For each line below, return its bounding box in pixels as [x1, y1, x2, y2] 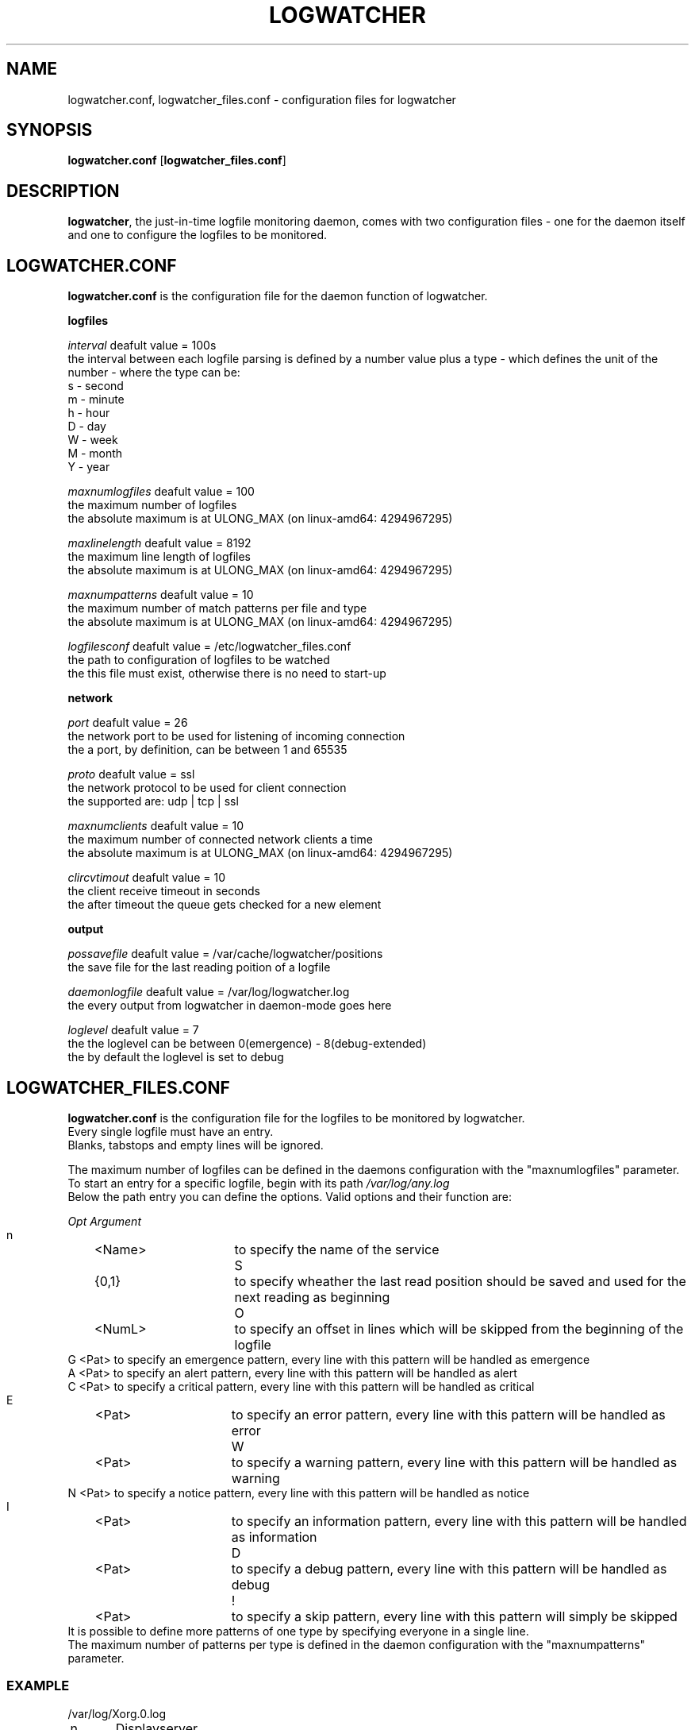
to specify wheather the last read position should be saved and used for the [234, 1272, 686, 1289]
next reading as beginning [234, 1288, 390, 1305]
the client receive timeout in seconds [67, 884, 260, 898]
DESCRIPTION [6, 180, 120, 201]
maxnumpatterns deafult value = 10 [67, 588, 254, 602]
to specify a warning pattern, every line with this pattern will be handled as [231, 1454, 678, 1470]
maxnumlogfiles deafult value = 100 [67, 485, 255, 499]
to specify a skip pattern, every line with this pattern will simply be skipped [231, 1608, 678, 1624]
